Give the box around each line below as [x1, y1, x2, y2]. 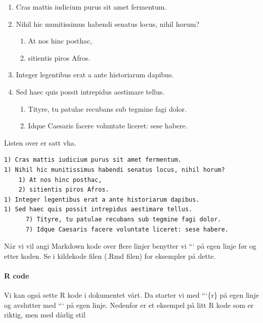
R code [4, 270, 29, 281]
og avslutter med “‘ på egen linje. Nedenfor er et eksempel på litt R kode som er [4, 299, 254, 310]
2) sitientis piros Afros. [18, 186, 109, 194]
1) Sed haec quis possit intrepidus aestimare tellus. [4, 206, 193, 213]
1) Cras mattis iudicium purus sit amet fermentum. [4, 156, 182, 164]
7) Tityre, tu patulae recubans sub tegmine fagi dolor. [25, 215, 222, 223]
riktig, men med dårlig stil [4, 309, 85, 320]
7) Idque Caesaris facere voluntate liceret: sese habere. [25, 225, 229, 233]
